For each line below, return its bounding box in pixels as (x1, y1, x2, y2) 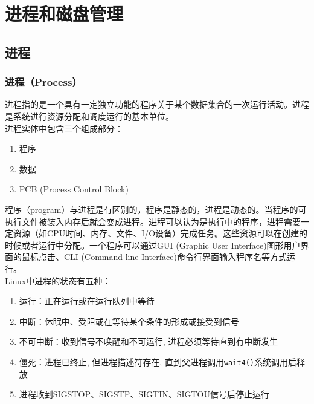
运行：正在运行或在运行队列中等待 (19, 295, 155, 307)
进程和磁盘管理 (5, 1, 124, 26)
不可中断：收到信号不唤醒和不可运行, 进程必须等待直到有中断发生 (19, 335, 278, 348)
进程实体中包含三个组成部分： (5, 122, 123, 134)
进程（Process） (5, 74, 82, 90)
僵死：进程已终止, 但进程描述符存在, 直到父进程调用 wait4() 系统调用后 (19, 355, 297, 368)
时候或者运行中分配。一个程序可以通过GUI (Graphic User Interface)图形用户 (5, 238, 301, 251)
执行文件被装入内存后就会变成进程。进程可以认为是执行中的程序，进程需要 (5, 215, 301, 227)
